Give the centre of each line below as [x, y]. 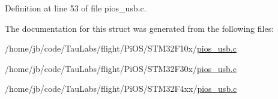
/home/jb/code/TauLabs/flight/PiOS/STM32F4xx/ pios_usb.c [121, 88]
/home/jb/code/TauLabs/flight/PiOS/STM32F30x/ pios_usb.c [121, 68]
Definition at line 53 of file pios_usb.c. [76, 8]
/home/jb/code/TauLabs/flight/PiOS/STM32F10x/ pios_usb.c [121, 48]
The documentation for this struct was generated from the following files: [140, 28]
